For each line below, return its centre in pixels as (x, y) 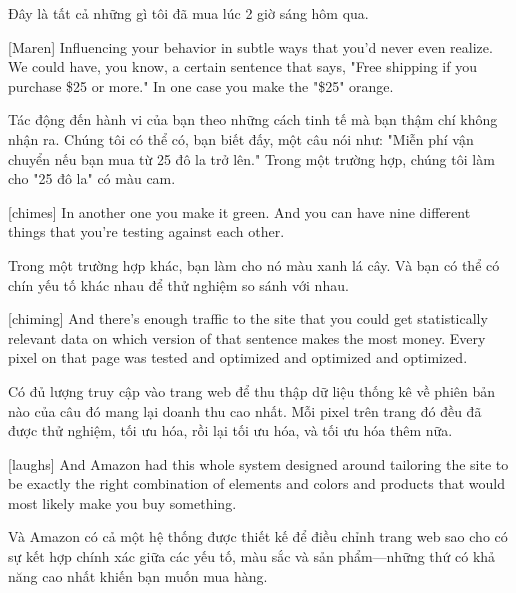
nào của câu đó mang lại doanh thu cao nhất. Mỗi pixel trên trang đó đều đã (245, 410)
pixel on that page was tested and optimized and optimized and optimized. (238, 357)
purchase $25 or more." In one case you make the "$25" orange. (201, 85)
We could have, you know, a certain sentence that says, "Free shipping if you (242, 66)
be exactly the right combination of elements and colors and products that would (256, 483)
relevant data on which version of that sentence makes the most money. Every (247, 337)
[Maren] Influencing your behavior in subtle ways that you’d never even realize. (250, 46)
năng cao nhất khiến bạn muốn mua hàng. (138, 575)
